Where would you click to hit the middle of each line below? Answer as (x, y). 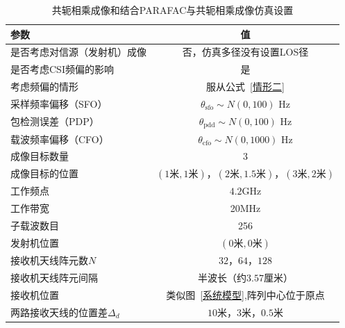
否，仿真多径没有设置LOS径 (245, 52)
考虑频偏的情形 (44, 87)
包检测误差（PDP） (55, 121)
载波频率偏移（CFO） (60, 139)
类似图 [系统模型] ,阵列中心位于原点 (245, 294)
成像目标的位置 (44, 173)
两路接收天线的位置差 (59, 312)
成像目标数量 (40, 156)
